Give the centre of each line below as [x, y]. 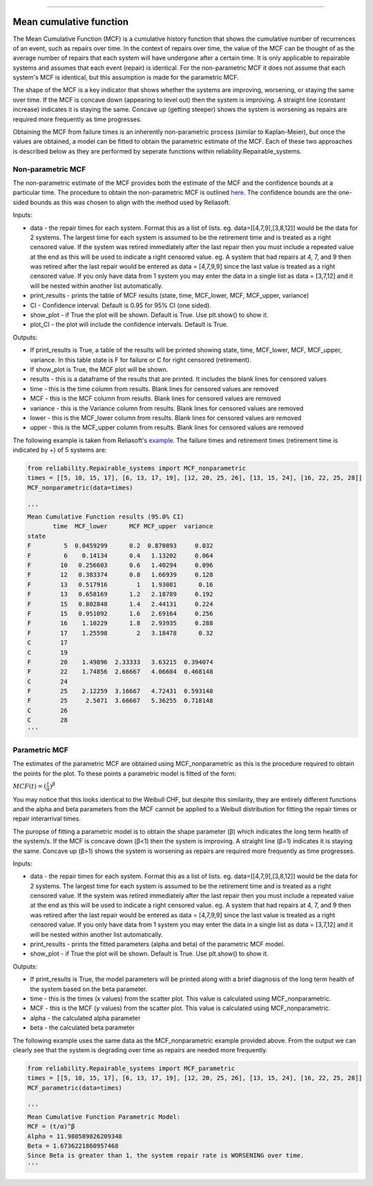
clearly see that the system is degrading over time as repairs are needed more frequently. [140, 1050]
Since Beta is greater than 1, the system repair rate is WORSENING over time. [166, 1156]
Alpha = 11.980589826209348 [75, 1136]
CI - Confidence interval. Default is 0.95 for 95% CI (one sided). [121, 305]
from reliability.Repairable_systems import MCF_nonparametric [137, 468]
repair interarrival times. [47, 819]
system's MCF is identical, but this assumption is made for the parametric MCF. [126, 78]
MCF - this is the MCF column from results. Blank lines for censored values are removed [155, 399]
